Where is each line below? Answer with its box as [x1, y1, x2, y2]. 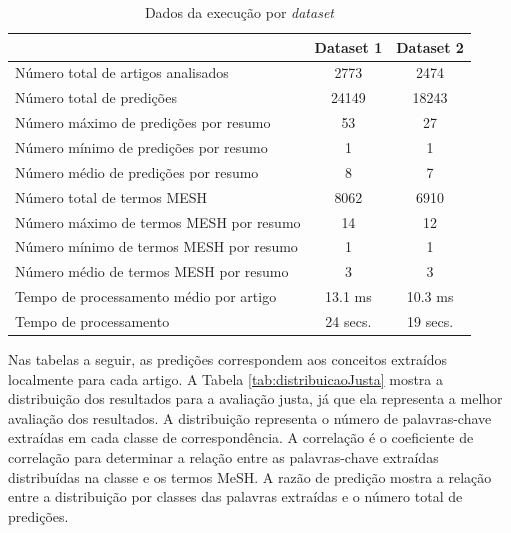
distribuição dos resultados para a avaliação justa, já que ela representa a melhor [8, 388, 503, 409]
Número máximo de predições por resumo [15, 112, 271, 133]
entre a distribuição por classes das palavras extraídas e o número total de [8, 486, 463, 507]
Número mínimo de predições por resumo [15, 136, 268, 157]
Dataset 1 [314, 36, 383, 57]
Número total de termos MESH [15, 186, 208, 207]
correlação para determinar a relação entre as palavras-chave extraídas [8, 446, 439, 467]
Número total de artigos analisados [15, 62, 229, 83]
